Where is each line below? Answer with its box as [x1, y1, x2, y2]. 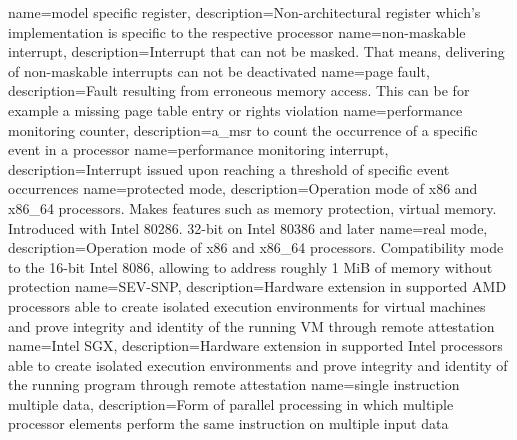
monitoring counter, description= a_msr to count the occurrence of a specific [8, 119, 478, 140]
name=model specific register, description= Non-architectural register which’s [8, 2, 481, 22]
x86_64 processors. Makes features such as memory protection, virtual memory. [8, 197, 497, 218]
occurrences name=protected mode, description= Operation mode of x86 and [8, 178, 478, 199]
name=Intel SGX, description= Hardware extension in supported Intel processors [8, 335, 503, 356]
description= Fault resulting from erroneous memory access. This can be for [8, 80, 470, 101]
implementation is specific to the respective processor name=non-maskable [8, 21, 466, 42]
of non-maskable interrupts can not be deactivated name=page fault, [8, 60, 430, 81]
